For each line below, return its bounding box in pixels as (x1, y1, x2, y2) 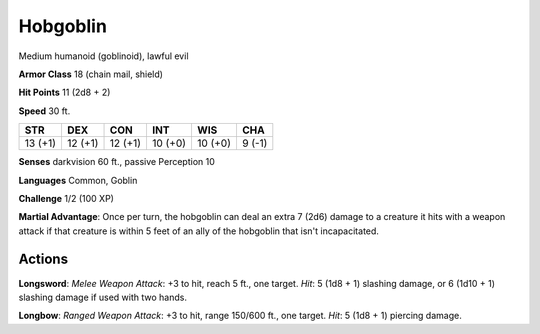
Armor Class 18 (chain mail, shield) (18, 68, 164, 80)
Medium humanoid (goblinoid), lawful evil (18, 50, 189, 62)
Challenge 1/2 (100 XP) (18, 192, 115, 204)
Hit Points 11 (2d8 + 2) (18, 86, 111, 99)
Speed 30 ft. (18, 105, 71, 117)
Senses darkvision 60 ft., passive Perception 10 (18, 156, 215, 168)
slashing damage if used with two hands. (18, 291, 187, 303)
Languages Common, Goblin (18, 174, 138, 186)
